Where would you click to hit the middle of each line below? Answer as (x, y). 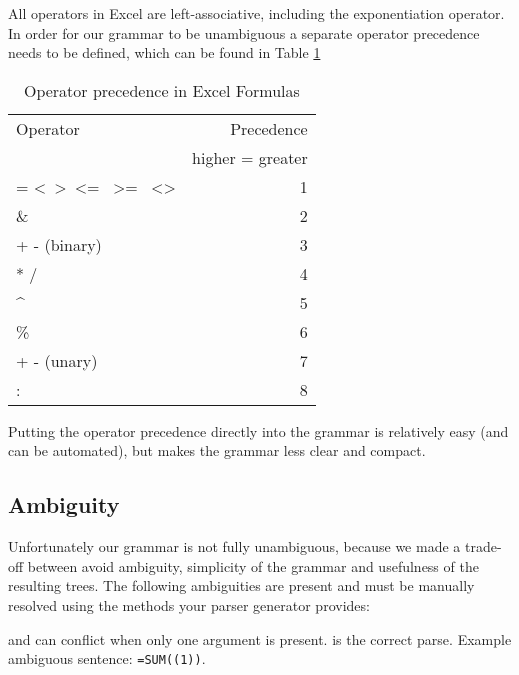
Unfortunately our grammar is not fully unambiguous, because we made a (234, 546)
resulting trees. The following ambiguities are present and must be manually (241, 585)
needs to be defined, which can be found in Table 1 (164, 52)
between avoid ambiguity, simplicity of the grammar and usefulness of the (253, 565)
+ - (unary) (57, 360)
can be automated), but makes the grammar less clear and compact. (217, 450)
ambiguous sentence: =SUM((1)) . (107, 658)
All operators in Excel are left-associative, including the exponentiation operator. (256, 13)
